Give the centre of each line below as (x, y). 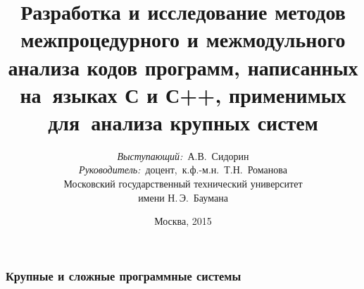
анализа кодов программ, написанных (183, 67)
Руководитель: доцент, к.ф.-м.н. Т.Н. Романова (183, 170)
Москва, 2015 (183, 221)
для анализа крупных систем (183, 122)
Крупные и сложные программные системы (124, 275)
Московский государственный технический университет (183, 184)
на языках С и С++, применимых (183, 94)
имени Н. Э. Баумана (183, 197)
